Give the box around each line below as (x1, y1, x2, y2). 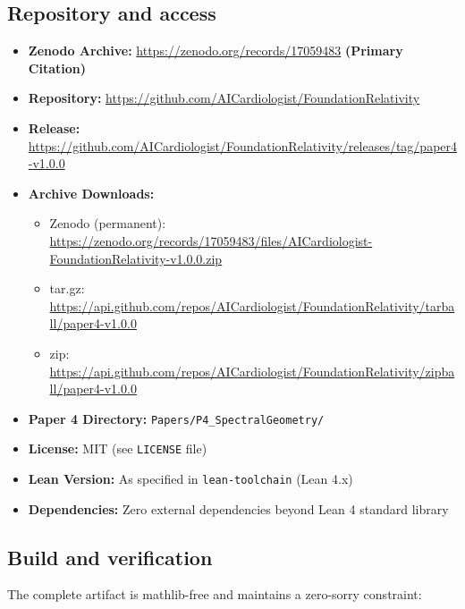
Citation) (28, 58, 86, 77)
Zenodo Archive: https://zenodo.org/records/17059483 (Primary (28, 41, 403, 60)
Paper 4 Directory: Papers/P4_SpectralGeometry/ (28, 409, 325, 427)
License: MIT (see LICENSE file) (28, 439, 207, 458)
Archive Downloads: (28, 183, 155, 202)
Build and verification (7, 543, 213, 571)
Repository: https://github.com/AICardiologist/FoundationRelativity (28, 89, 420, 107)
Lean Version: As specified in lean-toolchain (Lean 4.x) (28, 469, 353, 488)
